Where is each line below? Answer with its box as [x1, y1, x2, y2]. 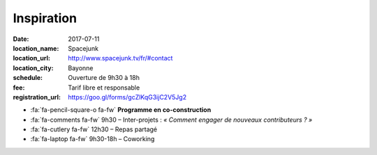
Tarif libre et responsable [68, 83, 140, 92]
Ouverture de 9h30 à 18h [68, 74, 140, 82]
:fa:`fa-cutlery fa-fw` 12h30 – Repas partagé [30, 125, 157, 133]
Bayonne [68, 63, 94, 72]
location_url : [13, 54, 50, 63]
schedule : [13, 74, 43, 82]
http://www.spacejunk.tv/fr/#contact [68, 54, 173, 63]
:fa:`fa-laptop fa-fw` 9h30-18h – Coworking [30, 135, 155, 143]
